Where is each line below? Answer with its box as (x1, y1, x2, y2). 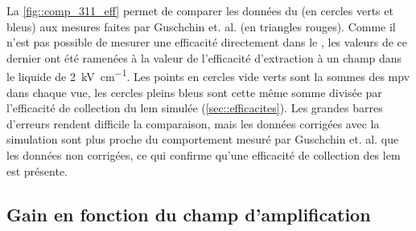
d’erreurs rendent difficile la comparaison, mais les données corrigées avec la (6, 115, 380, 132)
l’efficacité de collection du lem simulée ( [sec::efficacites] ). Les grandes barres (6, 99, 383, 116)
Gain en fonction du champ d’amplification (6, 201, 371, 226)
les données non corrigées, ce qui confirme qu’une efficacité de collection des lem (6, 147, 401, 163)
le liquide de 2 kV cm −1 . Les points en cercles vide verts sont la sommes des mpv (6, 66, 410, 85)
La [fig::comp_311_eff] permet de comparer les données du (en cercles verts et (6, 2, 393, 18)
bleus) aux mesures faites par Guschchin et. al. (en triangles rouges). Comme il (6, 18, 396, 34)
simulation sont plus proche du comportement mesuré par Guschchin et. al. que (6, 131, 399, 148)
